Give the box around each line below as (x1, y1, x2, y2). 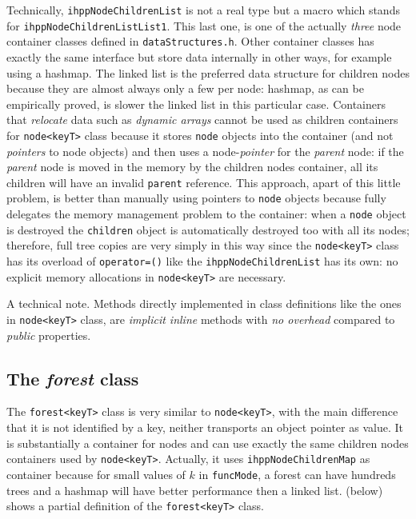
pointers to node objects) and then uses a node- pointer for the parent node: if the (6, 142, 404, 159)
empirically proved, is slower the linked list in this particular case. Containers (6, 95, 386, 112)
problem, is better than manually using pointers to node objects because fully (6, 190, 386, 206)
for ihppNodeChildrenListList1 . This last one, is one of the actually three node (6, 17, 402, 34)
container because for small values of (6, 465, 186, 482)
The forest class (6, 365, 139, 390)
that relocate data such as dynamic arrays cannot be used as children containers (6, 111, 398, 128)
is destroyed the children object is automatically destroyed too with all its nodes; (6, 221, 410, 238)
